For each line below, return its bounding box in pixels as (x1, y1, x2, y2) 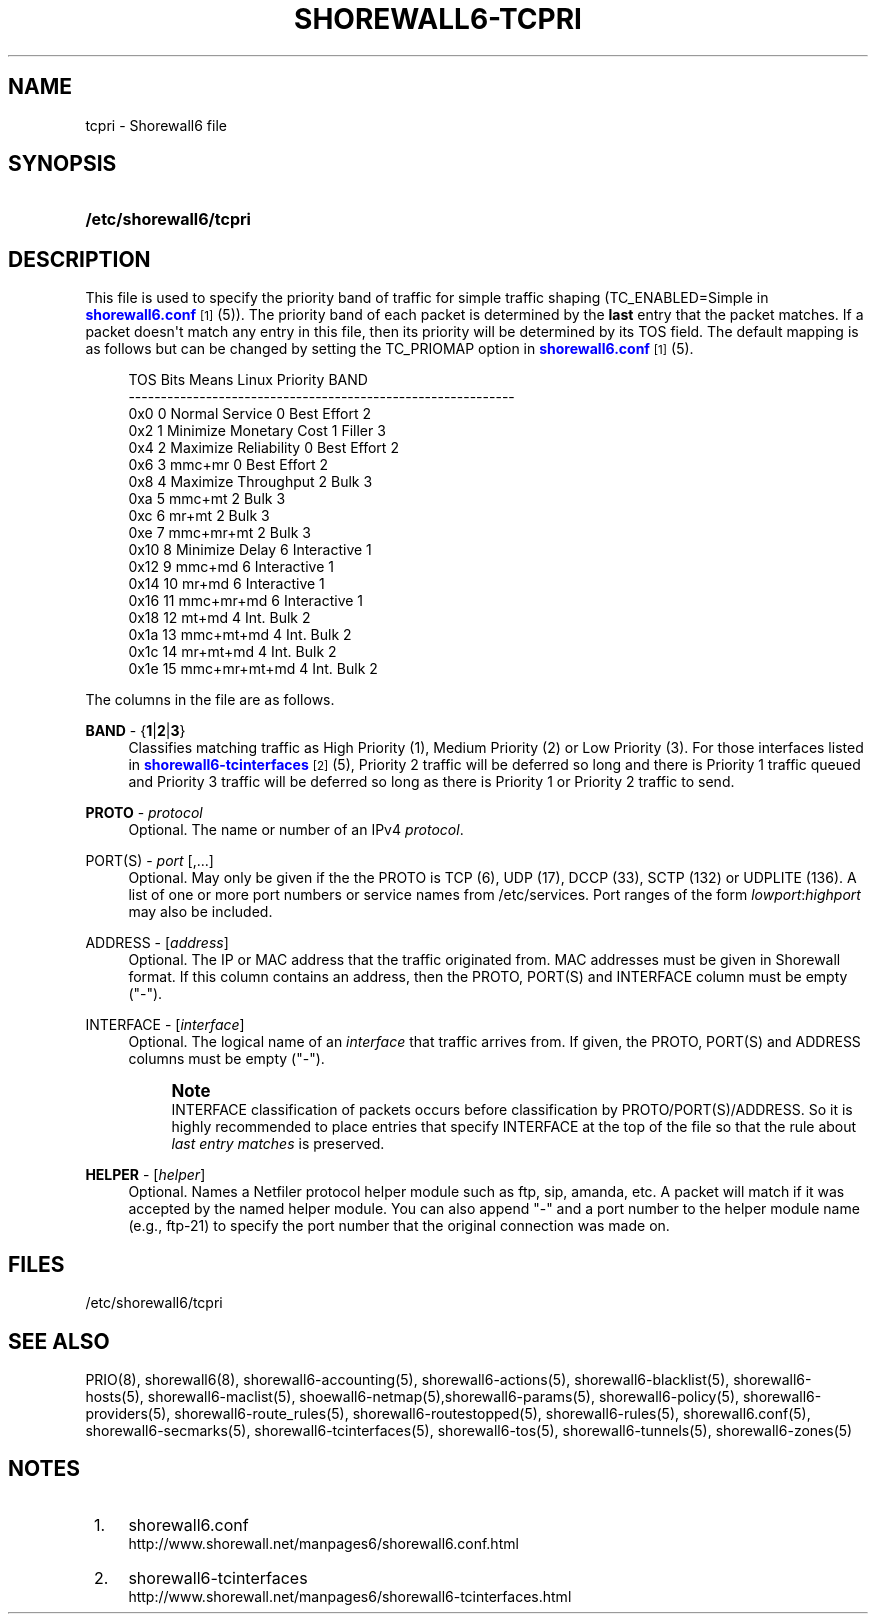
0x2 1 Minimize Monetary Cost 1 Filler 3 (128, 422, 386, 440)
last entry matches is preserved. (171, 1135, 385, 1153)
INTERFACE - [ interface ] (85, 1016, 245, 1034)
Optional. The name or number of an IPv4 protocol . (128, 821, 464, 839)
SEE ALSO (8, 1328, 110, 1354)
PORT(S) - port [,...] (85, 852, 214, 870)
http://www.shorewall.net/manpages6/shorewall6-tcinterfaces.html (128, 1587, 572, 1605)
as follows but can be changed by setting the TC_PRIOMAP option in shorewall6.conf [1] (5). (85, 340, 694, 358)
